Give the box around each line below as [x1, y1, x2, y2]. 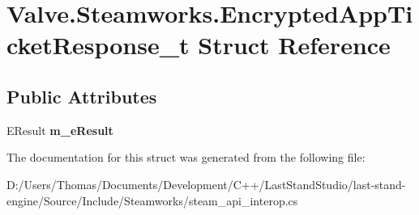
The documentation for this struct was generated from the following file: [6, 149, 366, 166]
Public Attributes [6, 83, 157, 108]
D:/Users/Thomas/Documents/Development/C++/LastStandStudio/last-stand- [6, 175, 406, 192]
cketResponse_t [6, 28, 190, 61]
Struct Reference [198, 28, 391, 61]
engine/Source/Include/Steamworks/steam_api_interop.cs [6, 192, 298, 209]
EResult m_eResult [6, 121, 113, 138]
